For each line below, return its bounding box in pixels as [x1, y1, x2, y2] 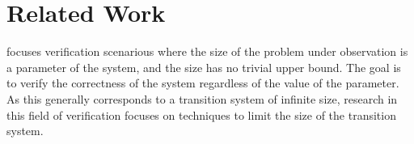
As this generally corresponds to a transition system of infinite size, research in [6, 90, 398, 107]
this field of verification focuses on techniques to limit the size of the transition [6, 106, 396, 123]
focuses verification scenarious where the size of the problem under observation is [6, 43, 408, 60]
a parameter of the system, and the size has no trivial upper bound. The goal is [6, 58, 401, 75]
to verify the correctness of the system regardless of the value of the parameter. [6, 74, 399, 91]
